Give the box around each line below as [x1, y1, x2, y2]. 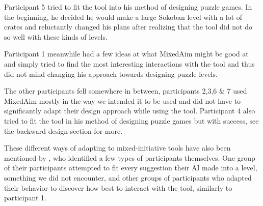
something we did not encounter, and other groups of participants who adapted [4, 172, 252, 183]
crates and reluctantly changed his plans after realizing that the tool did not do [4, 21, 252, 32]
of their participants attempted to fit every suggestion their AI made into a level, [4, 162, 257, 173]
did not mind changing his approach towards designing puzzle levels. [4, 68, 218, 79]
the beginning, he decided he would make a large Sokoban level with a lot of [4, 11, 243, 22]
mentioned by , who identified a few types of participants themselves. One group [4, 152, 255, 163]
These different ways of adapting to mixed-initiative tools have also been [4, 142, 231, 153]
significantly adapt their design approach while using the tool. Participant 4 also [4, 105, 255, 116]
